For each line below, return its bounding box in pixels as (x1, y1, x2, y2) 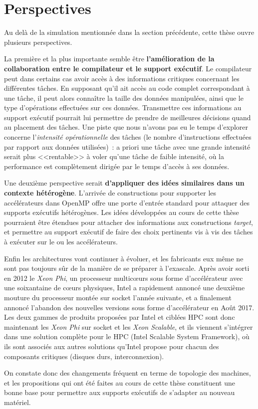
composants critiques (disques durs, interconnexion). (4, 351, 164, 361)
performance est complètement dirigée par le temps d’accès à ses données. (4, 161, 230, 171)
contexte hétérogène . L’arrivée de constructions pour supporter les (4, 188, 217, 198)
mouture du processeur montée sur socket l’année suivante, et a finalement (4, 292, 232, 302)
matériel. (4, 397, 31, 407)
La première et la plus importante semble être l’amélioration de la (4, 53, 215, 64)
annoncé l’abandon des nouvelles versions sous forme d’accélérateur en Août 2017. (4, 302, 255, 312)
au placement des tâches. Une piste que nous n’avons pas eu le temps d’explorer (4, 122, 249, 132)
